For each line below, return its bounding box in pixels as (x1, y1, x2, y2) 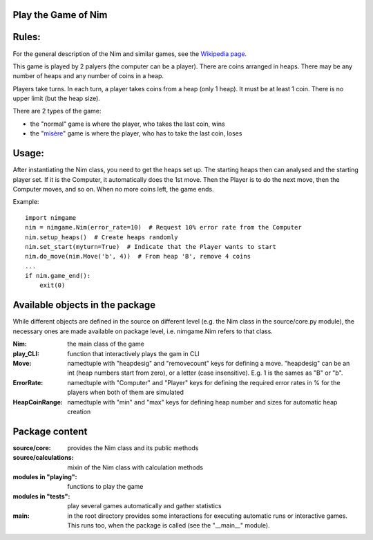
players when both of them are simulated (67, 388, 184, 397)
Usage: (12, 147, 45, 159)
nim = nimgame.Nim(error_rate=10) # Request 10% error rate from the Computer (25, 223, 302, 232)
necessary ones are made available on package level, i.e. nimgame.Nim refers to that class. (12, 327, 273, 335)
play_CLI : (12, 349, 39, 357)
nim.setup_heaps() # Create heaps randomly (25, 233, 179, 241)
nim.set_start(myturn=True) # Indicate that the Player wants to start (25, 243, 276, 250)
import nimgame (25, 214, 77, 221)
